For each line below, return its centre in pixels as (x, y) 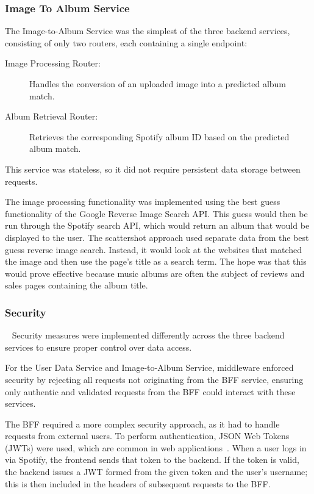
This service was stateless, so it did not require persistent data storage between (153, 169)
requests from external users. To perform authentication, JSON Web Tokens (147, 436)
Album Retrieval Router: (52, 116)
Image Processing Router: (53, 63)
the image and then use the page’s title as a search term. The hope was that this (156, 261)
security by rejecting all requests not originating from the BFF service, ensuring (154, 379)
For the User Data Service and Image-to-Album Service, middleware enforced (149, 367)
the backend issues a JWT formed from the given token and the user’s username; (156, 472)
